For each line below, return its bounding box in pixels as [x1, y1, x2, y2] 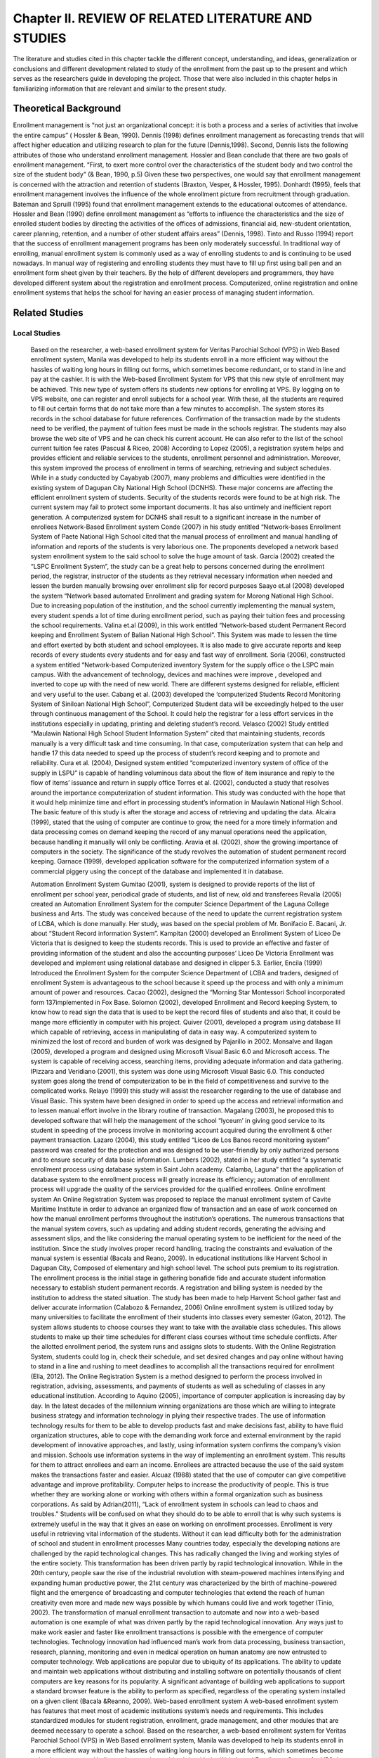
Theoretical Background [13, 103, 121, 115]
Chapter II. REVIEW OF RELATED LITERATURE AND [13, 11, 312, 26]
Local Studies [13, 328, 61, 338]
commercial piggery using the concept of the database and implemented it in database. [30, 867, 284, 875]
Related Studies [13, 307, 84, 319]
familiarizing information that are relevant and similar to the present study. [13, 84, 227, 93]
